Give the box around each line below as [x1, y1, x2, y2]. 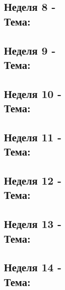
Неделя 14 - [4, 259, 62, 275]
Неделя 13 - [4, 216, 62, 231]
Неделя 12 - [4, 173, 62, 188]
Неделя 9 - [4, 42, 56, 58]
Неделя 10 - [4, 86, 62, 101]
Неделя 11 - [4, 129, 62, 144]
